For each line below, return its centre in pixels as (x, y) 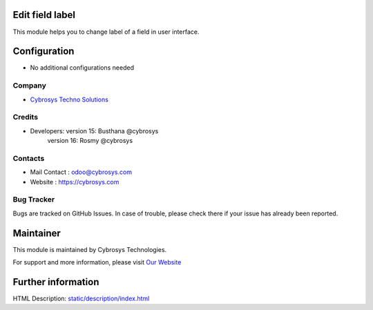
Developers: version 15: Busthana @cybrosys (94, 130)
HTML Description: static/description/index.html (81, 298)
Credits (25, 117)
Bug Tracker (34, 200)
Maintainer (37, 233)
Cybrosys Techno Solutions (69, 99)
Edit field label (44, 15)
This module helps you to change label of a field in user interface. (106, 32)
